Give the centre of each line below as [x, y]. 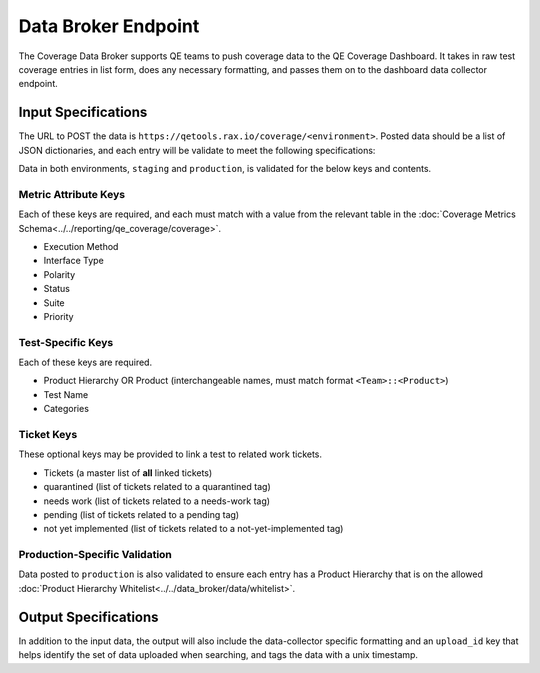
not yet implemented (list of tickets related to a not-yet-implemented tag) [193, 529]
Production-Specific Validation [95, 555]
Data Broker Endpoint [109, 26]
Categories [66, 409]
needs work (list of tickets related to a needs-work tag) [156, 501]
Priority [58, 316]
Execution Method [81, 246]
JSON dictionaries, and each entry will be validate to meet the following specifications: [197, 150]
